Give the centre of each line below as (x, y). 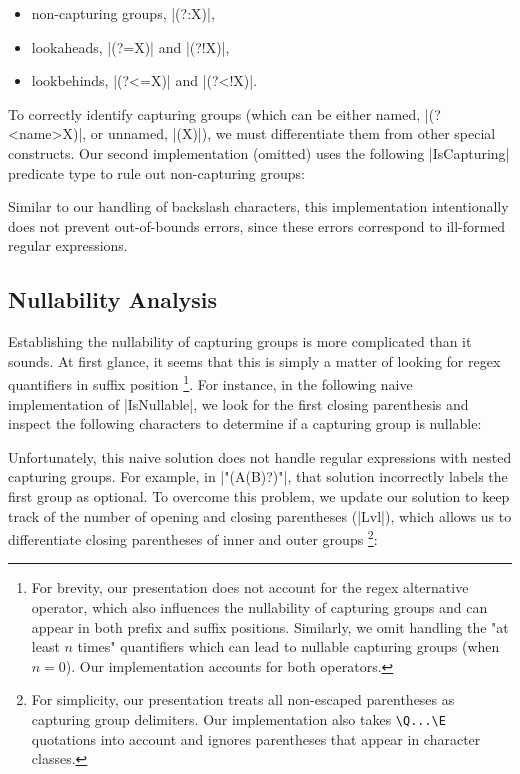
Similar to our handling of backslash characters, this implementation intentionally (258, 206)
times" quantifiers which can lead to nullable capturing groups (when (288, 646)
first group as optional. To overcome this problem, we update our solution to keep (259, 495)
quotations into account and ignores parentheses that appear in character (256, 738)
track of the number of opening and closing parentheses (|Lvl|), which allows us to (260, 515)
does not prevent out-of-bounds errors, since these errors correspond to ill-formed (257, 225)
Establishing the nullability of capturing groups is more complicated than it (240, 341)
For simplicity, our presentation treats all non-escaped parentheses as (243, 699)
